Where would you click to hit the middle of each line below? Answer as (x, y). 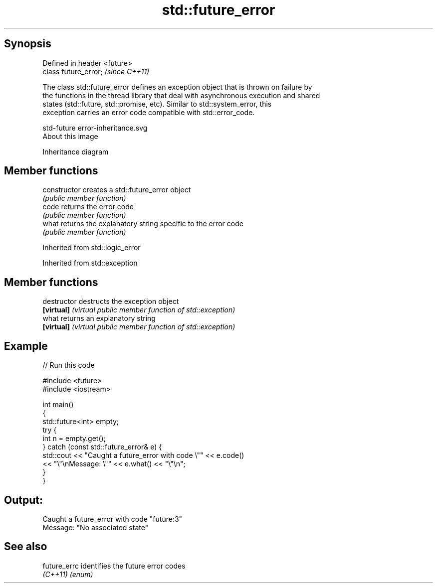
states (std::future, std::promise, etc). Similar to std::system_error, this (157, 104)
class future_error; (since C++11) (96, 71)
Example (26, 346)
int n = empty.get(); (74, 439)
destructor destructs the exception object (111, 301)
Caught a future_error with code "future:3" (112, 519)
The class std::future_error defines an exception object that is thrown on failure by (177, 87)
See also (26, 547)
